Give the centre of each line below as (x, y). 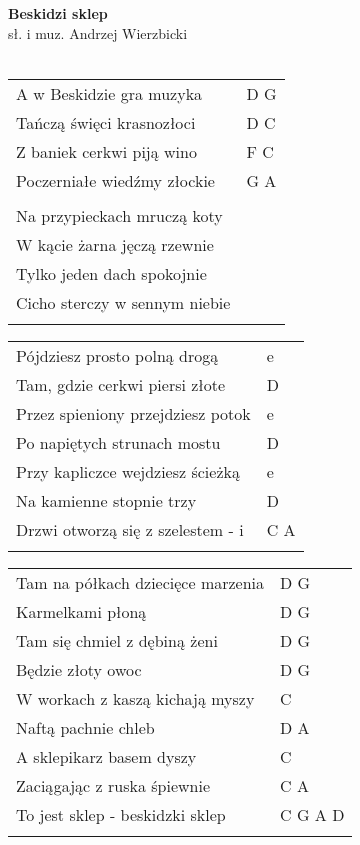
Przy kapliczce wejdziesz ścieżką (128, 471)
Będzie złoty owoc (79, 669)
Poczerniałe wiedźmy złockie (115, 180)
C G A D (312, 814)
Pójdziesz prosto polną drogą (117, 355)
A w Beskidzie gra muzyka (109, 93)
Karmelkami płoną (81, 611)
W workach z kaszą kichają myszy (135, 698)
